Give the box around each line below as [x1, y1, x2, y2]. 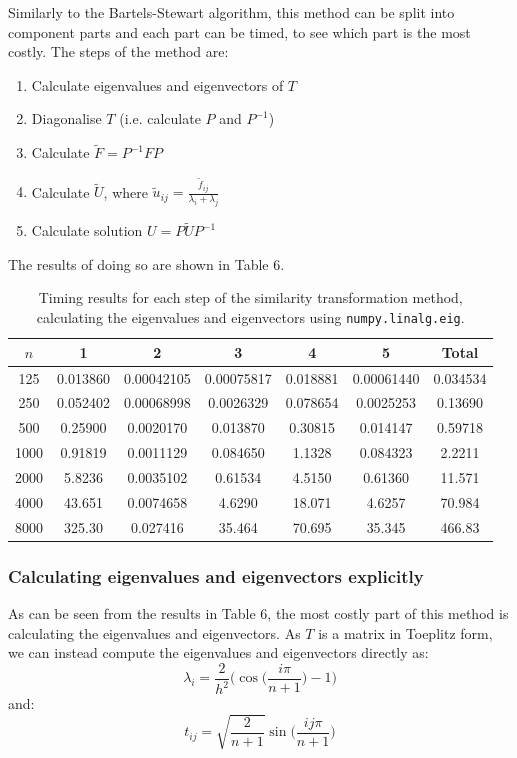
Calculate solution [31, 220, 143, 241]
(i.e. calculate [119, 108, 201, 129]
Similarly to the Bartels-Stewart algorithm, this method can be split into [8, 2, 455, 22]
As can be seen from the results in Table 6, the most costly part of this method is [8, 602, 509, 623]
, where [103, 181, 148, 202]
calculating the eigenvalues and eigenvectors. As [8, 622, 301, 643]
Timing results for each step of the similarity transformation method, [38, 287, 463, 308]
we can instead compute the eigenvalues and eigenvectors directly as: [8, 642, 429, 663]
